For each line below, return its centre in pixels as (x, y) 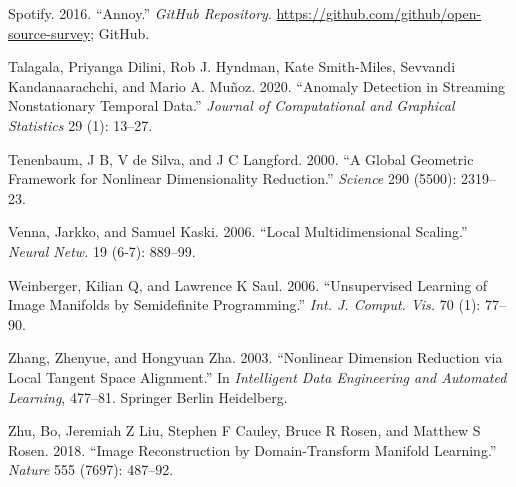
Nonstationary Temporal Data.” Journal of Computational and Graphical (231, 105)
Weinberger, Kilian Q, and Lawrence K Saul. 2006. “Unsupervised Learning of (248, 284)
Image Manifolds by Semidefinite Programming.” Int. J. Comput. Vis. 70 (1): (244, 304)
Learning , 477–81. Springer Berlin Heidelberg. (148, 396)
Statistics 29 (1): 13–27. (80, 124)
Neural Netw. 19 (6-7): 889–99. (102, 250)
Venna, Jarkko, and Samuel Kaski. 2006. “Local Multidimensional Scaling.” (238, 231)
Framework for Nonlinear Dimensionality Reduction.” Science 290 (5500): (232, 178)
